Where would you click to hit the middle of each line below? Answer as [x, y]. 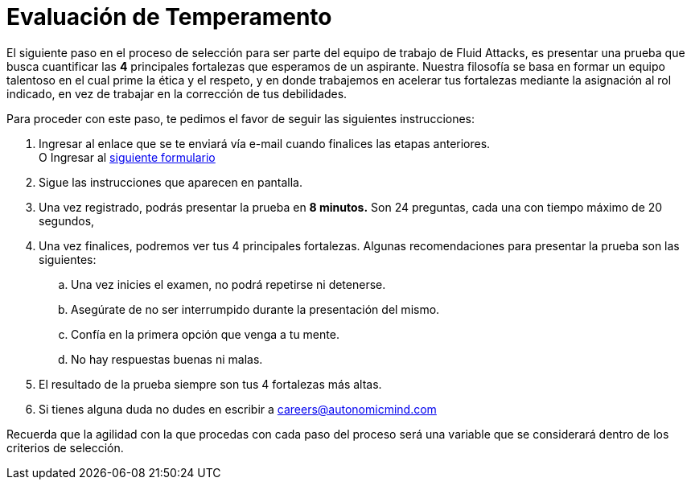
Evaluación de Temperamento [169, 17]
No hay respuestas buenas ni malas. [167, 359]
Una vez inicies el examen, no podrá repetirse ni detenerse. [228, 284]
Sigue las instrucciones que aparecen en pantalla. [171, 182]
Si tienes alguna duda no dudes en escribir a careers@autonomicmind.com [238, 409]
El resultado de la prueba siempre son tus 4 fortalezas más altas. [210, 384]
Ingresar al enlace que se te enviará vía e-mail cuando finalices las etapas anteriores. [265, 143]
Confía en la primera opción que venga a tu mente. [205, 334]
